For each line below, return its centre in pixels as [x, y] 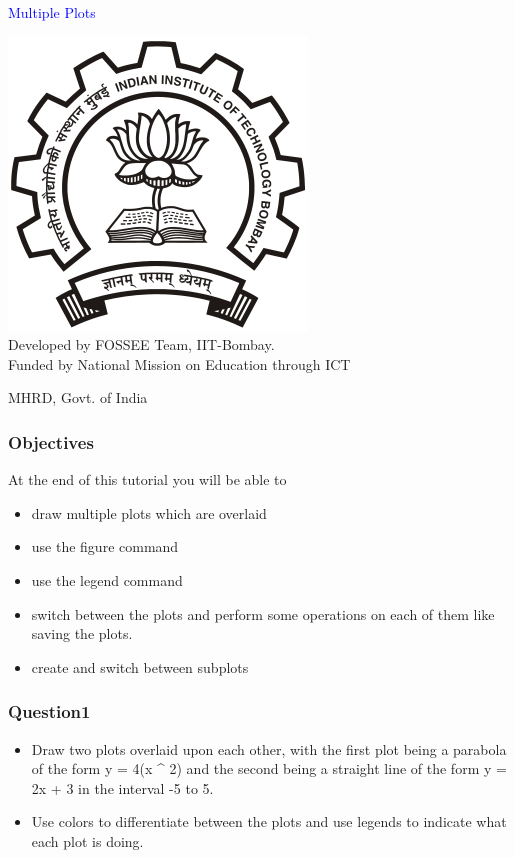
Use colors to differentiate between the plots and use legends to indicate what [269, 821]
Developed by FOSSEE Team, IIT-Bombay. [141, 344]
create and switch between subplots [140, 666]
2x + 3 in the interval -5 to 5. [122, 787]
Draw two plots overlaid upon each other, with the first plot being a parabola [269, 748]
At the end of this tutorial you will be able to [147, 479]
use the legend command [107, 579]
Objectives [51, 441]
